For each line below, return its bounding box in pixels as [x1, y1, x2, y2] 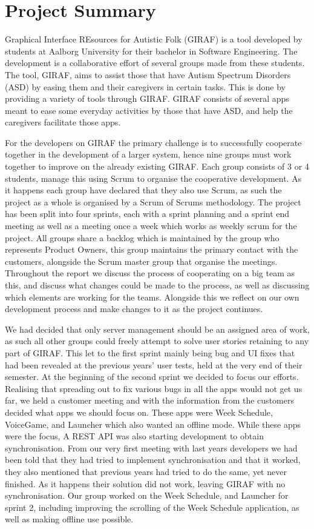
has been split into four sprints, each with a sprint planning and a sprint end [5, 207, 290, 220]
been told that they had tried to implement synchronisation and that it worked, [5, 453, 301, 466]
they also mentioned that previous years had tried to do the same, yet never [5, 465, 287, 477]
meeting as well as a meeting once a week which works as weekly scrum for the [5, 219, 297, 232]
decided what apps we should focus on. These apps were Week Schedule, [5, 405, 273, 418]
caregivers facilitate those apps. [5, 116, 121, 128]
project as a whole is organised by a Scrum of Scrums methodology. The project [5, 195, 301, 208]
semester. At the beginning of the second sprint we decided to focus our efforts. [5, 370, 299, 383]
